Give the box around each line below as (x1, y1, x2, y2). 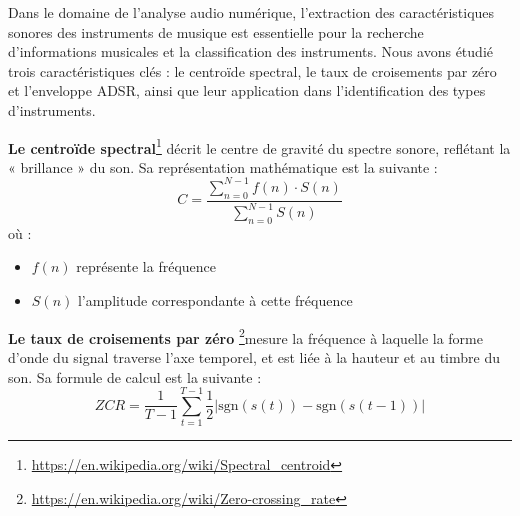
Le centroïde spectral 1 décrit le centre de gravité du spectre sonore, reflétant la (8, 134, 511, 158)
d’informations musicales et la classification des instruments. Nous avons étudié (8, 41, 493, 62)
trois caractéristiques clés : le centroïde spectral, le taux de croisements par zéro (8, 60, 497, 81)
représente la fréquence (76, 256, 216, 277)
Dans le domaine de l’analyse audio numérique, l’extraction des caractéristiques (8, 2, 495, 22)
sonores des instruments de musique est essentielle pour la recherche (8, 21, 424, 42)
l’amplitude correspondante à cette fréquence (77, 290, 353, 311)
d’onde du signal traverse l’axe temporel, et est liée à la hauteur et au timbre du (8, 346, 500, 367)
